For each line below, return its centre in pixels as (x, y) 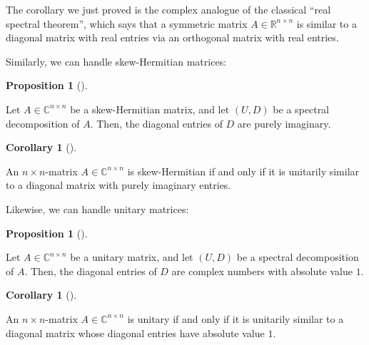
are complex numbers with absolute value (262, 271)
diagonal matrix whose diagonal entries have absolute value (135, 333)
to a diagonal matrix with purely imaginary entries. (118, 185)
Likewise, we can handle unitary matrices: (97, 208)
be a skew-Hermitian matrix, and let (150, 109)
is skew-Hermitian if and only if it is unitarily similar (243, 171)
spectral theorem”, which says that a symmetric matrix (127, 23)
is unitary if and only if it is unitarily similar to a (236, 318)
